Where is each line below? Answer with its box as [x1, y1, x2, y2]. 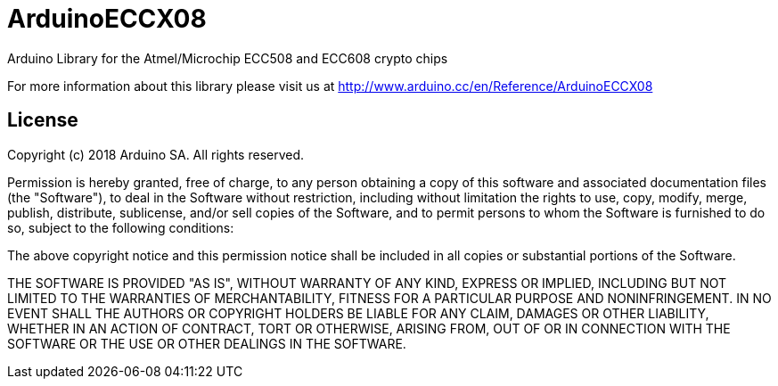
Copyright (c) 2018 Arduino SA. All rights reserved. [7, 146, 305, 162]
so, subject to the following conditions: [7, 219, 234, 235]
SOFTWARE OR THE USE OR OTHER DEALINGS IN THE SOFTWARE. [7, 335, 406, 351]
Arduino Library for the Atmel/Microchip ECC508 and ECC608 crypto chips [7, 50, 448, 66]
